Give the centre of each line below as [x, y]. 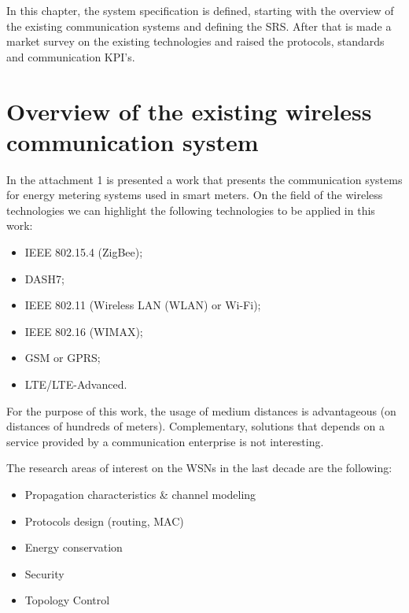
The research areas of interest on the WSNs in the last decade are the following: [199, 468]
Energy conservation [74, 547]
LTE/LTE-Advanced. [76, 384]
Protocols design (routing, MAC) [104, 521]
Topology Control [67, 600]
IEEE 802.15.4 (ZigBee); [84, 252]
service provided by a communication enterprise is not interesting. [165, 441]
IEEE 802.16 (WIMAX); [84, 331]
